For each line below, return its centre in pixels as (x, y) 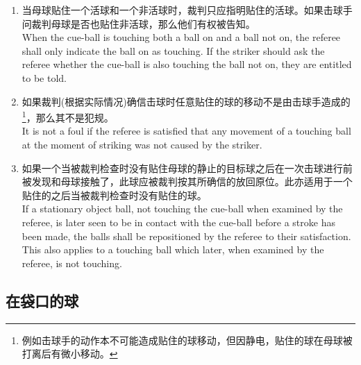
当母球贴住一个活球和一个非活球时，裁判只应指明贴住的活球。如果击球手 (187, 10)
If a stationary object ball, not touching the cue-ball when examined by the (182, 209)
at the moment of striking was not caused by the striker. (142, 144)
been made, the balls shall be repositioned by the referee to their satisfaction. (186, 236)
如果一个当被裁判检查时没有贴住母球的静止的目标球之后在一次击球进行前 (187, 168)
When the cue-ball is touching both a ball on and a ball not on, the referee (181, 37)
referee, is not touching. (72, 263)
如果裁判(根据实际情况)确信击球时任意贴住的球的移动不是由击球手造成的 (186, 101)
